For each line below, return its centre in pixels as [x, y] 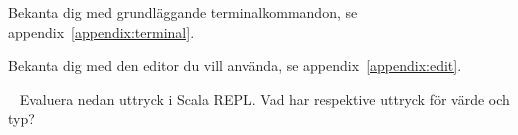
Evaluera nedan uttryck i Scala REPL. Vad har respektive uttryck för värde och [264, 98]
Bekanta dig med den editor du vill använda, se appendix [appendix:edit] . [235, 65]
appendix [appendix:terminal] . [101, 31]
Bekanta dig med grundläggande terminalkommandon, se [183, 12]
